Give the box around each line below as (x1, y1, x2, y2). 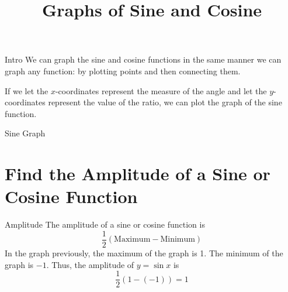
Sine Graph (5, 127, 46, 139)
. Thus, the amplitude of (46, 258, 134, 270)
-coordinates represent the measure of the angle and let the (55, 84, 267, 97)
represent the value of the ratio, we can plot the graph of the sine (48, 96, 282, 108)
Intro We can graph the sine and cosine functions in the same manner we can (5, 53, 282, 66)
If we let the (5, 84, 48, 97)
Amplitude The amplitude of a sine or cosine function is (5, 218, 205, 231)
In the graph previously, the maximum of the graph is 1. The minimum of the (5, 246, 283, 259)
